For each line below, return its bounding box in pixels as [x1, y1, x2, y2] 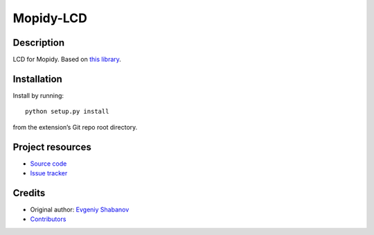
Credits [12, 187, 46, 199]
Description [12, 37, 65, 49]
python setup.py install [25, 107, 109, 116]
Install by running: [12, 91, 64, 100]
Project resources [12, 141, 91, 153]
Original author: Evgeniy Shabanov [30, 205, 130, 214]
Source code [30, 159, 67, 168]
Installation [12, 73, 62, 85]
